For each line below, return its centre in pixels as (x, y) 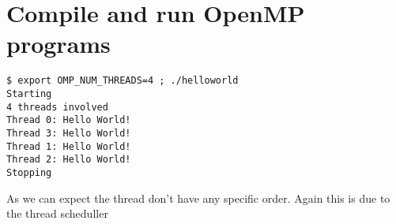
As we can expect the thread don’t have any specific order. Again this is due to (198, 198)
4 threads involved (57, 107)
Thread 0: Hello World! (69, 120)
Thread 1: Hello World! (69, 146)
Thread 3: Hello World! (69, 133)
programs (58, 44)
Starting (29, 93)
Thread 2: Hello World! (69, 160)
